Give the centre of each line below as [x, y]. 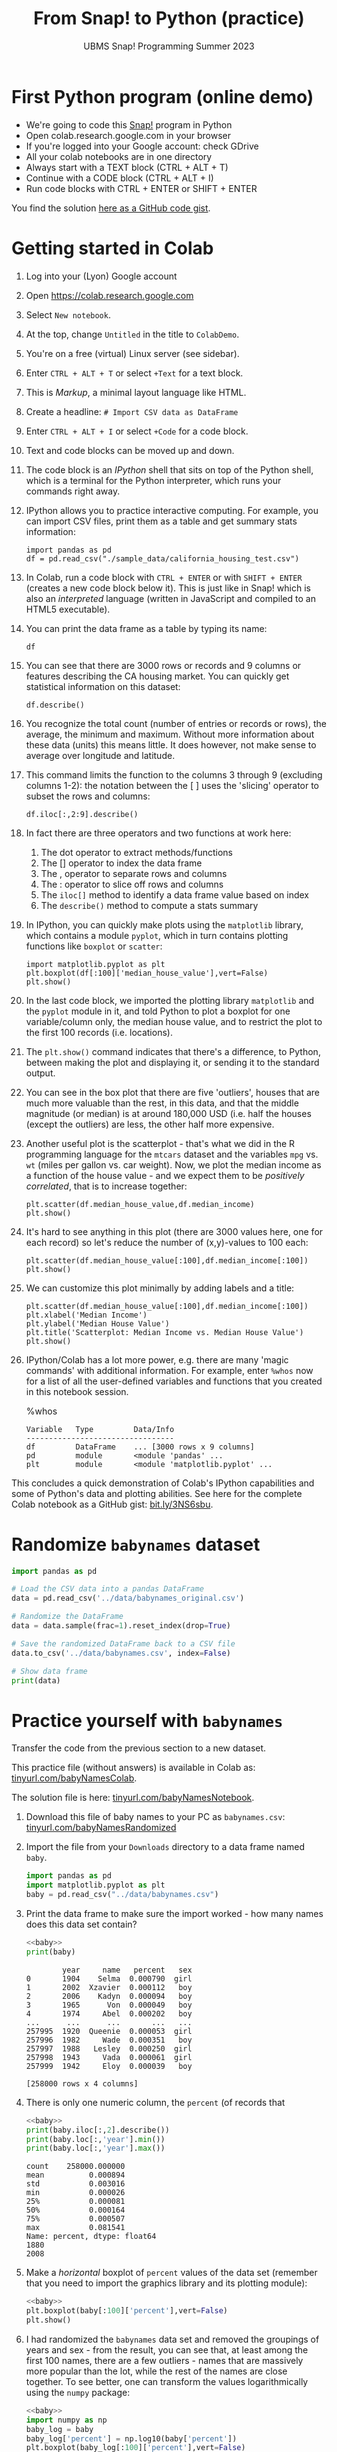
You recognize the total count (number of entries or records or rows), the [176, 723]
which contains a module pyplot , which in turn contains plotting [157, 935]
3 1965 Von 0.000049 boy [109, 2005]
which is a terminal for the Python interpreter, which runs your [153, 480]
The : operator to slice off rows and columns [132, 884]
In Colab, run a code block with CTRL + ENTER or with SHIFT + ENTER [164, 577]
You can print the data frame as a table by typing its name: [146, 628]
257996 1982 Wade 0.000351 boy [109, 2040]
